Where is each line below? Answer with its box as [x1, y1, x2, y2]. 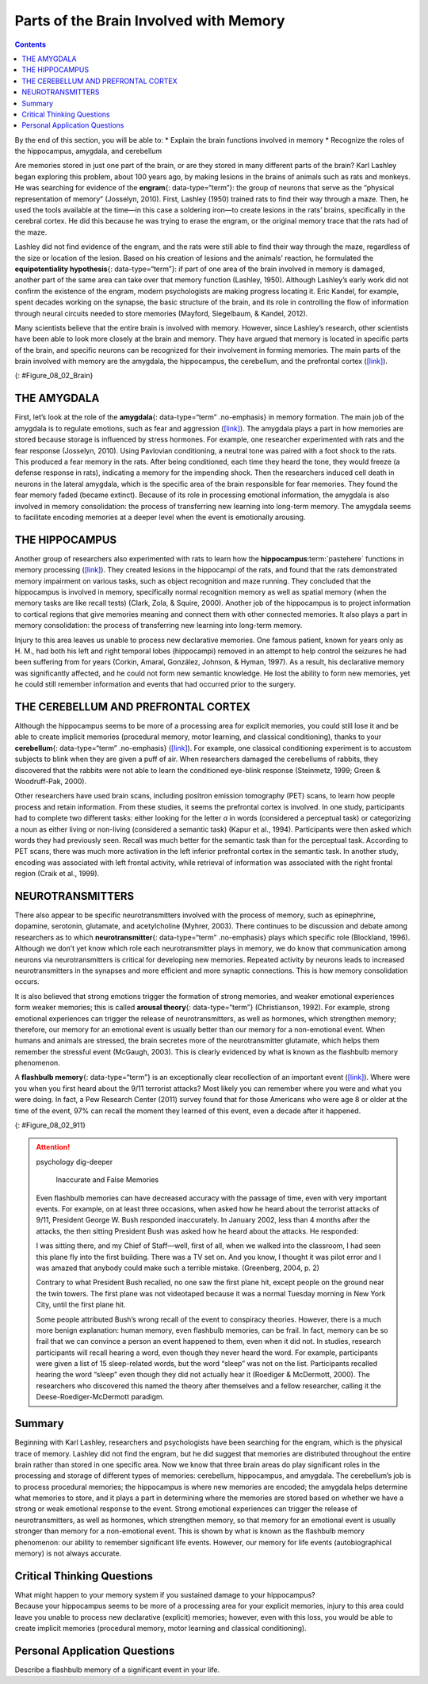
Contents [14, 40, 47, 49]
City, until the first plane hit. [36, 1300, 126, 1310]
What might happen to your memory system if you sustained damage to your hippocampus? [14, 1590, 316, 1599]
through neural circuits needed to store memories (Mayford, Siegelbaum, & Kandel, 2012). [14, 308, 308, 318]
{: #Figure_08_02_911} [14, 1120, 86, 1130]
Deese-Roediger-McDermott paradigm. [36, 1392, 165, 1402]
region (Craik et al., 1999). [14, 869, 100, 878]
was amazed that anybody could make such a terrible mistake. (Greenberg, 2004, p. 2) [36, 1263, 320, 1273]
